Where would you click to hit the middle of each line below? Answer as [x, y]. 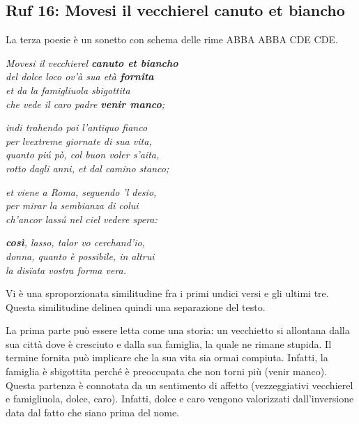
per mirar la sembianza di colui [72, 205]
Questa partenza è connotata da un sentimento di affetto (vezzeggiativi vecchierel [179, 385]
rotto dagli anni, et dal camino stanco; [87, 168]
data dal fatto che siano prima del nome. [93, 412]
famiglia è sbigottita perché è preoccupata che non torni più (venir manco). [167, 371]
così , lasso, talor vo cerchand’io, [75, 242]
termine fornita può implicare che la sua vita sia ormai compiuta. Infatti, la [167, 357]
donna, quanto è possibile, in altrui [80, 256]
